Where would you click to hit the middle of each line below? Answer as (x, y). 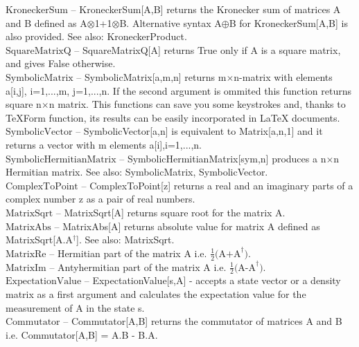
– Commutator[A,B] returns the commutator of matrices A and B (203, 321)
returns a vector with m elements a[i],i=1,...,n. (104, 144)
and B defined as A (46, 22)
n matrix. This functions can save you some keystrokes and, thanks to (197, 104)
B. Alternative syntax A (170, 22)
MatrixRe (26, 254)
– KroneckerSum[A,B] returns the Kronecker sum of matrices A (206, 9)
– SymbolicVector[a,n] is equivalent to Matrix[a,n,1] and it (199, 131)
